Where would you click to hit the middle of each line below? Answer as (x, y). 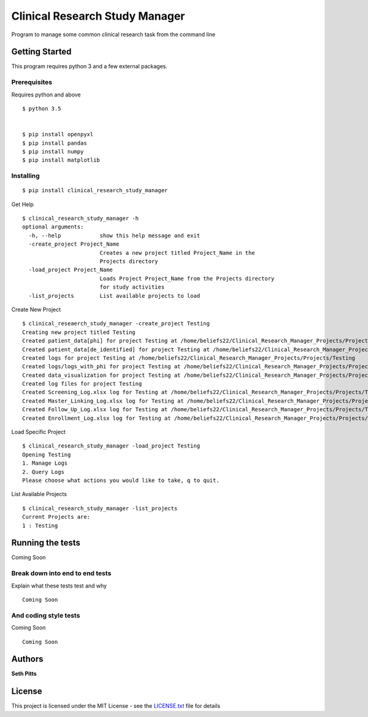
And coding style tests (46, 615)
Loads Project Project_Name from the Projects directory (187, 278)
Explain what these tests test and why (59, 586)
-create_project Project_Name (74, 244)
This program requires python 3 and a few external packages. (90, 66)
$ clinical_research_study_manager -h (81, 219)
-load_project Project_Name (71, 270)
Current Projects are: (56, 517)
